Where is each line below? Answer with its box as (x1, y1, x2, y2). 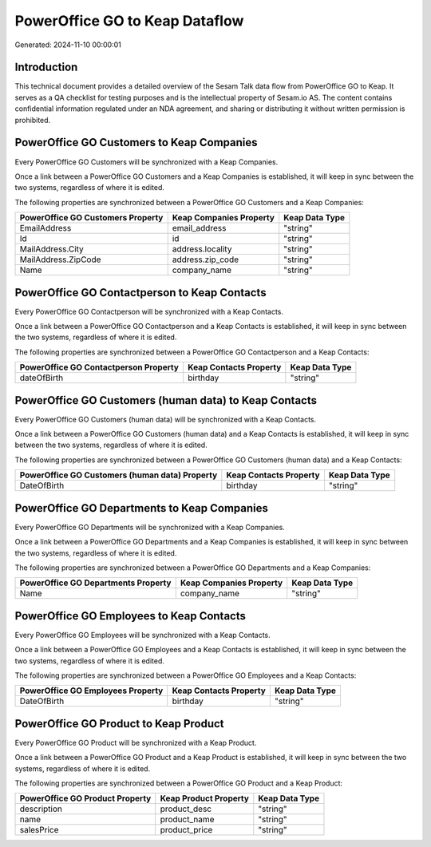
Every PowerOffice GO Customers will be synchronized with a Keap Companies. (14, 156, 279, 167)
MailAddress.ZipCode (19, 254, 101, 265)
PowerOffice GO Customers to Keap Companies (14, 136, 258, 149)
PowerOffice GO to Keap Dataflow (14, 12, 244, 30)
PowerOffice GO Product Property (19, 793, 152, 804)
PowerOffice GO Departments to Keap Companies (14, 501, 269, 515)
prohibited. (14, 115, 51, 125)
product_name (160, 814, 215, 825)
